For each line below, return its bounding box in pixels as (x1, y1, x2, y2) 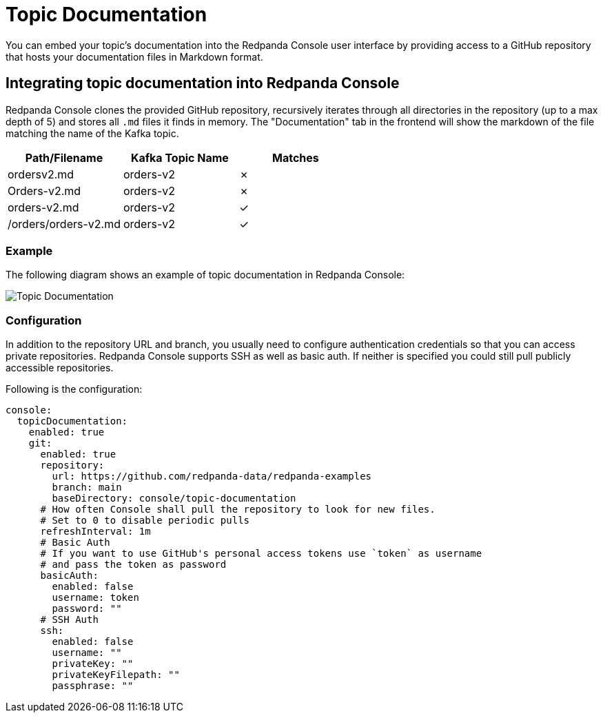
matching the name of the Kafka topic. (6, 127, 179, 139)
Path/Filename (25, 150, 103, 165)
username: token (52, 592, 139, 604)
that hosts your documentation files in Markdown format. (6, 50, 263, 63)
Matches (272, 150, 319, 165)
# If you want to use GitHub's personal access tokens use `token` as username (40, 548, 482, 560)
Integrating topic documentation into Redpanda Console (6, 74, 400, 92)
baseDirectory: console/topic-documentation (52, 493, 296, 504)
